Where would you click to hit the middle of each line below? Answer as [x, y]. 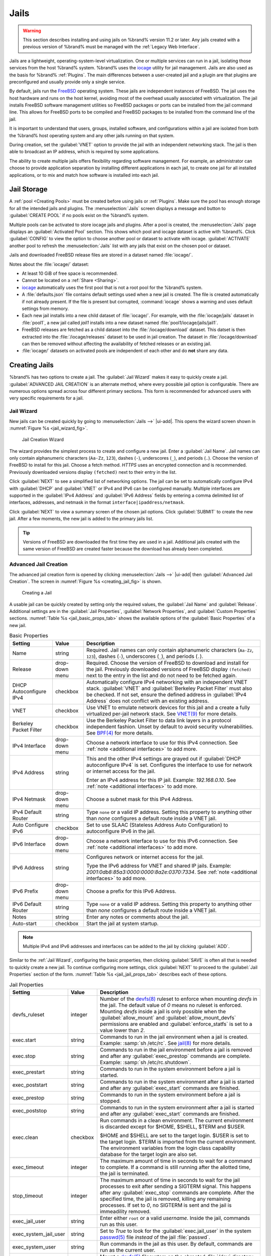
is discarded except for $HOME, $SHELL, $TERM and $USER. [173, 1126]
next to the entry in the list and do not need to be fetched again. [161, 675]
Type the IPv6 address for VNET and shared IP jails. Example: [159, 866]
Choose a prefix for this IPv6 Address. [131, 891]
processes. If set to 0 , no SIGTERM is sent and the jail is [166, 1205]
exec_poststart [30, 1085]
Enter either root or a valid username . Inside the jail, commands [175, 1218]
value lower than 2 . [122, 1030]
